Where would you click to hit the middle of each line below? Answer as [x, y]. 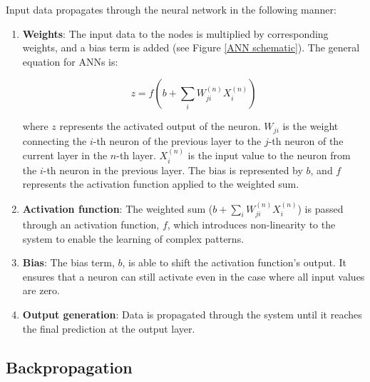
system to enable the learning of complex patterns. [133, 238]
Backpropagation [69, 367]
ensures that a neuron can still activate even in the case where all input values [194, 276]
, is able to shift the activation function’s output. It [234, 262]
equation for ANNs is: [70, 61]
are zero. [41, 290]
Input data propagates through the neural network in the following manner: [171, 9]
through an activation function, [91, 225]
